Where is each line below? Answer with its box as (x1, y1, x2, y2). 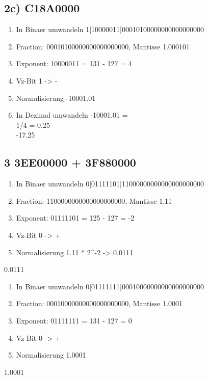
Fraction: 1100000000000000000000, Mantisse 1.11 (16, 195, 172, 206)
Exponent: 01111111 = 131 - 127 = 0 (16, 315, 132, 326)
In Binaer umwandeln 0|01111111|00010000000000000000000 (16, 281, 204, 291)
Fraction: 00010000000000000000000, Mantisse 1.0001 (16, 298, 183, 309)
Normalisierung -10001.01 (16, 92, 96, 103)
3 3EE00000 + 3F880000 (4, 154, 136, 170)
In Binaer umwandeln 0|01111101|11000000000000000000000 (16, 178, 204, 189)
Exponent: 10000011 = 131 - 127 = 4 (16, 58, 132, 69)
